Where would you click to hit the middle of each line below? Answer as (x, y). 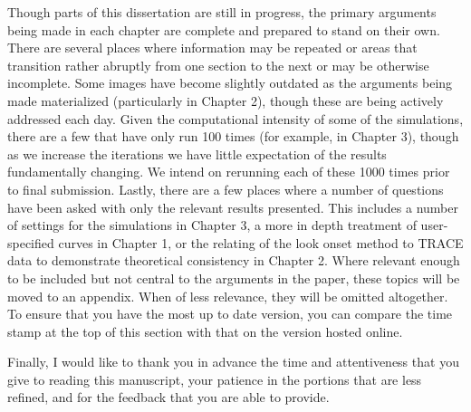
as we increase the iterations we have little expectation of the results (197, 153)
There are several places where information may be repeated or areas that (212, 48)
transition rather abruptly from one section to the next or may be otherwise (218, 65)
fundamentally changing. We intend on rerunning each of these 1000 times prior (229, 172)
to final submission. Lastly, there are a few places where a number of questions (226, 189)
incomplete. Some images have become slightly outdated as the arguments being (230, 83)
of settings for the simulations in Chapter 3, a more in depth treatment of (212, 225)
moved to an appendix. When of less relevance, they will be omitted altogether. (228, 296)
